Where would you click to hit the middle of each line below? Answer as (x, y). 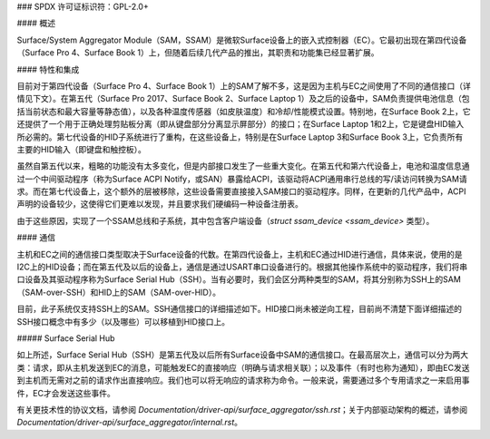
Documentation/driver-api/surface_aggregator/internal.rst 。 (129, 423)
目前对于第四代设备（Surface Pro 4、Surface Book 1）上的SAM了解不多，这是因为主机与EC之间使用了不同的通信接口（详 (244, 85)
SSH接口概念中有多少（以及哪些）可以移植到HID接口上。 (123, 321)
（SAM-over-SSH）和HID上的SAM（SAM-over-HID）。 (119, 292)
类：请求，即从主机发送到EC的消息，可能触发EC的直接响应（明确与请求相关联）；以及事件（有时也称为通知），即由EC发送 (243, 367)
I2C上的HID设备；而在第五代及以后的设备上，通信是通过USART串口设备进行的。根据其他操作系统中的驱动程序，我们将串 (242, 267)
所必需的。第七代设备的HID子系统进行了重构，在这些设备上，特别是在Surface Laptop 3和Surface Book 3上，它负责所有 (240, 137)
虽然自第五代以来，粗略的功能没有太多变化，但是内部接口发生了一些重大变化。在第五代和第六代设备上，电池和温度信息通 (243, 166)
